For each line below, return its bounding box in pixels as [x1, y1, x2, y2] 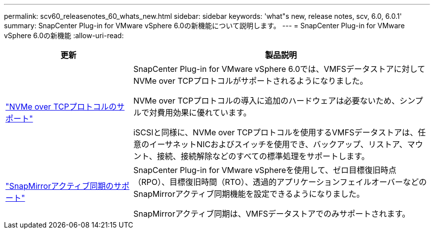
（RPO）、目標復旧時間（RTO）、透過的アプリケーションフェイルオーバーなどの [133, 177, 427, 187]
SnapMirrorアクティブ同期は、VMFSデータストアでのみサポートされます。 [133, 209, 410, 219]
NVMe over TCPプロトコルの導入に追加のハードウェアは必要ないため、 [133, 96, 400, 106]
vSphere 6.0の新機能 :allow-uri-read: [4, 31, 124, 40]
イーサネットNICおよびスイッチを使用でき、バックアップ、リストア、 [149, 139, 407, 149]
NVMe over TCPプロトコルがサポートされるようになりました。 [133, 76, 368, 86]
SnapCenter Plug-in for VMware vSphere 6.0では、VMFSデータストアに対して [133, 64, 426, 74]
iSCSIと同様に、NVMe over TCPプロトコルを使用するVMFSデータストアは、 [133, 127, 418, 137]
